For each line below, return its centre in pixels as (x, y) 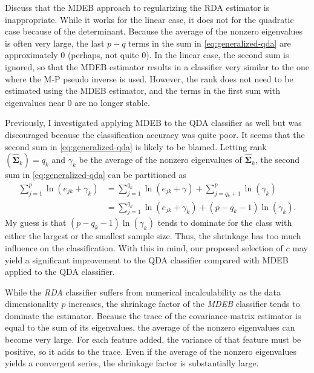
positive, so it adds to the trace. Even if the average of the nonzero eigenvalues (151, 351)
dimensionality (32, 304)
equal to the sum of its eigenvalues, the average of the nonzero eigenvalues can (150, 327)
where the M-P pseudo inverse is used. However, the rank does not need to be (149, 78)
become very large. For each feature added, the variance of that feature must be (153, 339)
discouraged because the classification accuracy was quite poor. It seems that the (155, 134)
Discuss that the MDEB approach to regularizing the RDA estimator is (137, 7)
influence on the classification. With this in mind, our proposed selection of (144, 247)
